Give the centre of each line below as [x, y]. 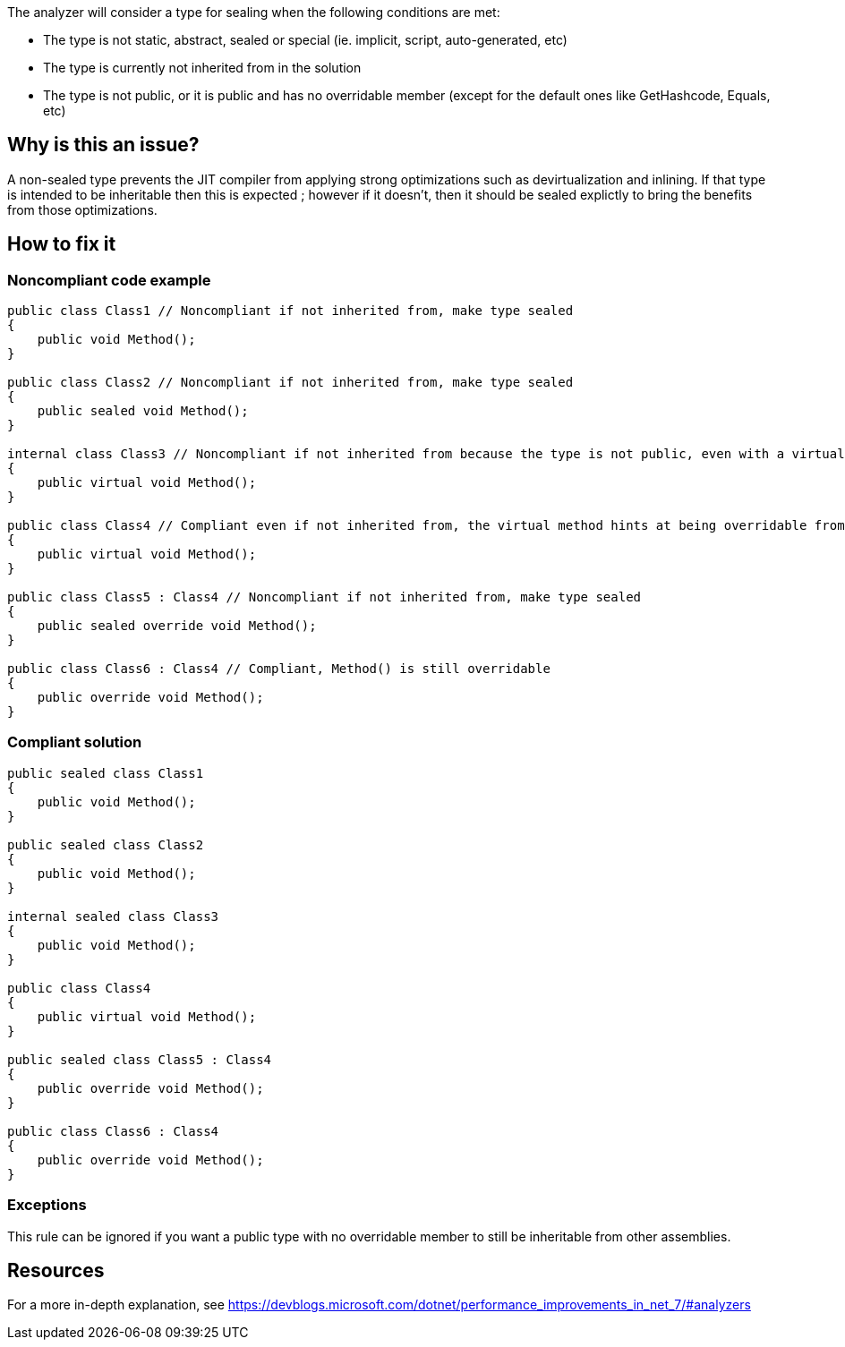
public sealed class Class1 [106, 773]
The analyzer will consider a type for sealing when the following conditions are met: [254, 12]
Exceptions [47, 1205]
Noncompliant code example [109, 280]
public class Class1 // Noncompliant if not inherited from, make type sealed [290, 311]
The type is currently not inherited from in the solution [202, 68]
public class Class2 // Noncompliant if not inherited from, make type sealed [290, 383]
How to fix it [62, 244]
